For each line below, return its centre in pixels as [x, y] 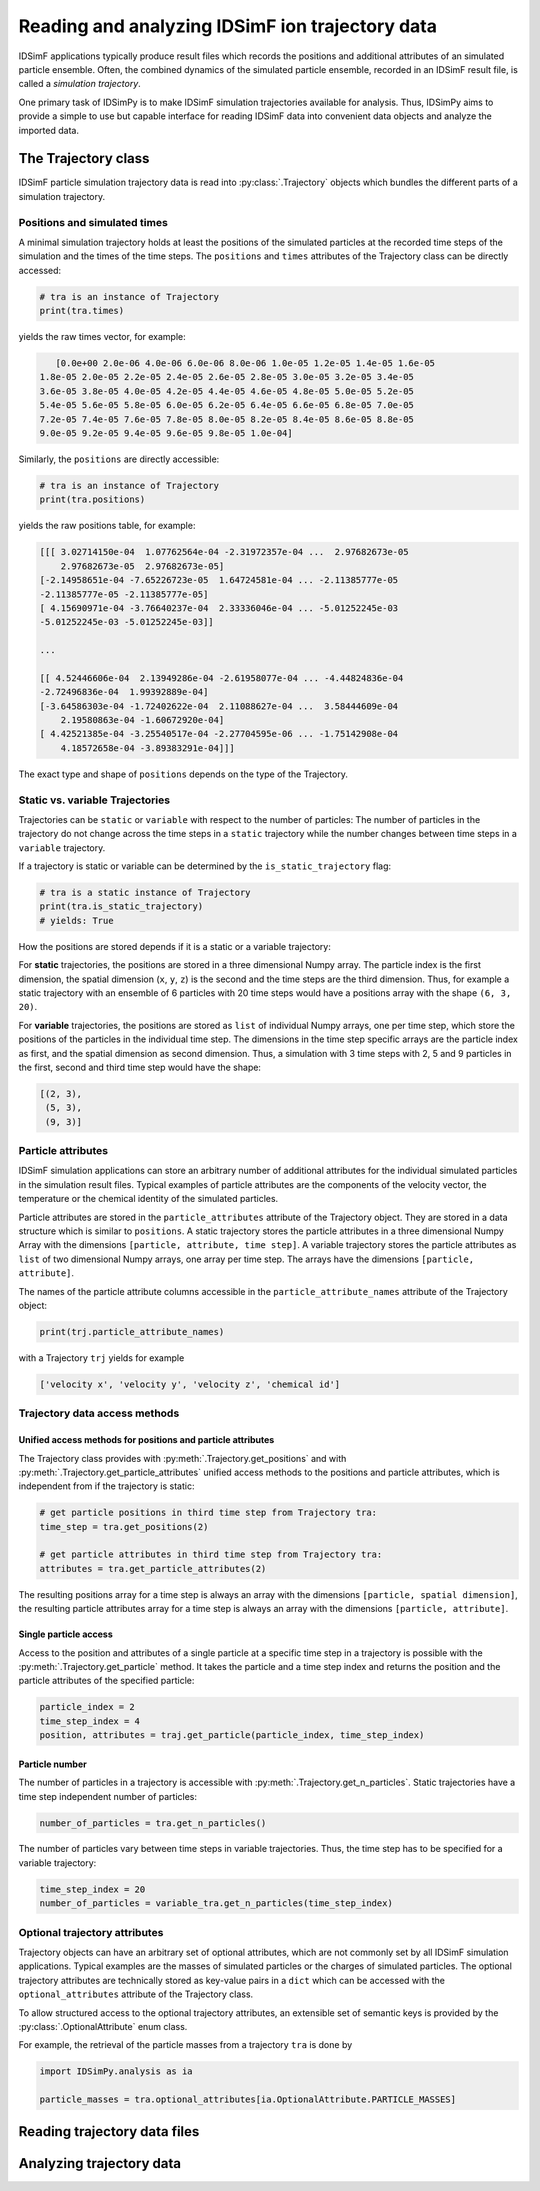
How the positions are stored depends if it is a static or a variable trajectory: [175, 946]
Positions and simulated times [93, 222]
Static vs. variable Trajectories [94, 800]
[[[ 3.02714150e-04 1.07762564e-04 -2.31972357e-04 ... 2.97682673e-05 [224, 552]
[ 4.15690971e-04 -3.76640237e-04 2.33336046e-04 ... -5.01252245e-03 [219, 608]
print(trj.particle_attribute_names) [132, 1331]
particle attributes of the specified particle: [106, 1681]
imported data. [49, 130]
